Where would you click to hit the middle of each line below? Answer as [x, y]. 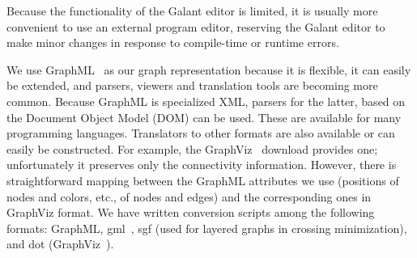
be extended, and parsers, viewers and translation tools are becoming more [192, 85]
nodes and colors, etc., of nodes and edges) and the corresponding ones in [189, 196]
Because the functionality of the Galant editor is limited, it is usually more [192, 11]
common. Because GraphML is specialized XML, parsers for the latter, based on [206, 101]
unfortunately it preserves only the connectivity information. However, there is [202, 165]
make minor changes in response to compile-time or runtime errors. [173, 42]
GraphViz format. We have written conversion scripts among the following [191, 212]
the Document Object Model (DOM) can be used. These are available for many [204, 117]
